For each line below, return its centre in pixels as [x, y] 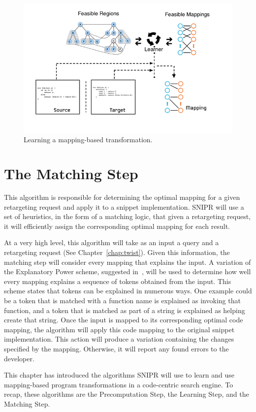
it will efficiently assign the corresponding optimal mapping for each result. [117, 226]
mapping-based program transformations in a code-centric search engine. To [119, 384]
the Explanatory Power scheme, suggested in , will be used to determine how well [128, 271]
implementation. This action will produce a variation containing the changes [119, 339]
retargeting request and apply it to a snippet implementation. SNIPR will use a [124, 206]
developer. [19, 358]
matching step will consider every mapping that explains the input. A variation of [128, 262]
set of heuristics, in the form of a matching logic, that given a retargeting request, [127, 216]
